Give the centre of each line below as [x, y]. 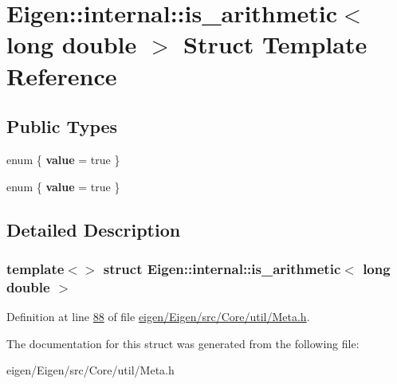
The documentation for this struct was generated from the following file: [183, 343]
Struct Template [275, 44]
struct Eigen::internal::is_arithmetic [222, 268]
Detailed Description [94, 229]
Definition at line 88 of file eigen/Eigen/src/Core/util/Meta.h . [158, 317]
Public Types [62, 126]
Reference [62, 75]
